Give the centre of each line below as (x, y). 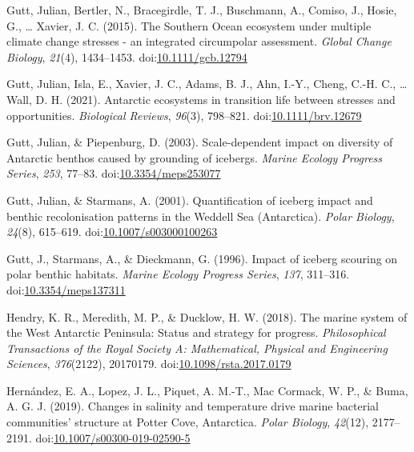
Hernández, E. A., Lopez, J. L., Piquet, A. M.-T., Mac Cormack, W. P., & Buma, (207, 390)
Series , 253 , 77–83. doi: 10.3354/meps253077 (114, 173)
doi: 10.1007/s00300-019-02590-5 (113, 437)
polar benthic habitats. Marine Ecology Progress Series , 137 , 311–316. (178, 274)
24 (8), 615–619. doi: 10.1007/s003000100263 (112, 232)
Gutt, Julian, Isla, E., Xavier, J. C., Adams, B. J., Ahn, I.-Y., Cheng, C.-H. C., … (207, 84)
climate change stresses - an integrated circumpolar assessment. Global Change (199, 41)
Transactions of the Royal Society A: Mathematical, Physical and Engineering (197, 348)
